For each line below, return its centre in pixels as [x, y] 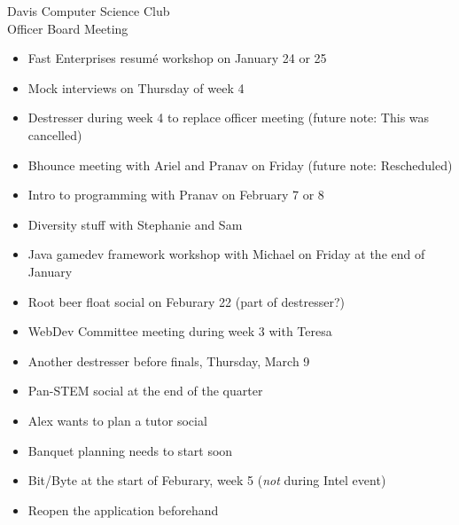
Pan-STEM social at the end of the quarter [145, 391]
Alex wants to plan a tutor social [117, 420]
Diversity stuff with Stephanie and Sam [135, 224]
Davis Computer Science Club [89, 11]
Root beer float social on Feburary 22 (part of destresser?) [186, 301]
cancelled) [55, 134]
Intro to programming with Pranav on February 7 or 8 [176, 195]
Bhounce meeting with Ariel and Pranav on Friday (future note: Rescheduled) [240, 165]
